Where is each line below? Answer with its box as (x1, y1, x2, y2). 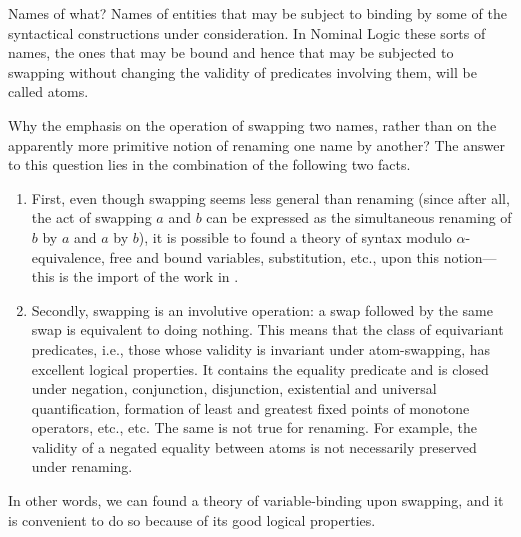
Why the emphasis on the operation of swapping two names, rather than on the (8, 114, 497, 135)
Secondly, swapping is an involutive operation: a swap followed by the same (31, 299, 493, 320)
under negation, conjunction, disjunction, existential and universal (31, 378, 437, 399)
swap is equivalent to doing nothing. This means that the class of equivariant (31, 319, 504, 340)
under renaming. (31, 456, 133, 477)
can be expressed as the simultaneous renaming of (206, 207, 512, 228)
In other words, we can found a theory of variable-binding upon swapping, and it (8, 490, 504, 511)
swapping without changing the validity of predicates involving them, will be (8, 61, 477, 82)
